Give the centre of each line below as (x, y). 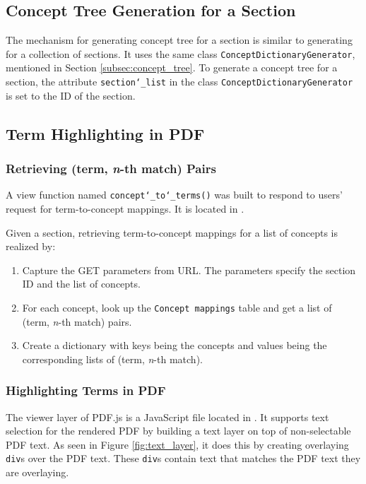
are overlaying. (37, 472)
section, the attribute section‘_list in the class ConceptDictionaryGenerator (179, 82)
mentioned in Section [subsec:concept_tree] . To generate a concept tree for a (172, 67)
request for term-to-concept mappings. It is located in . (125, 208)
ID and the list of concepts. (81, 284)
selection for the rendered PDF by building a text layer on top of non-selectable (178, 431)
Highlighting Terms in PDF (86, 390)
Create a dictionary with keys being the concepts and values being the (175, 345)
